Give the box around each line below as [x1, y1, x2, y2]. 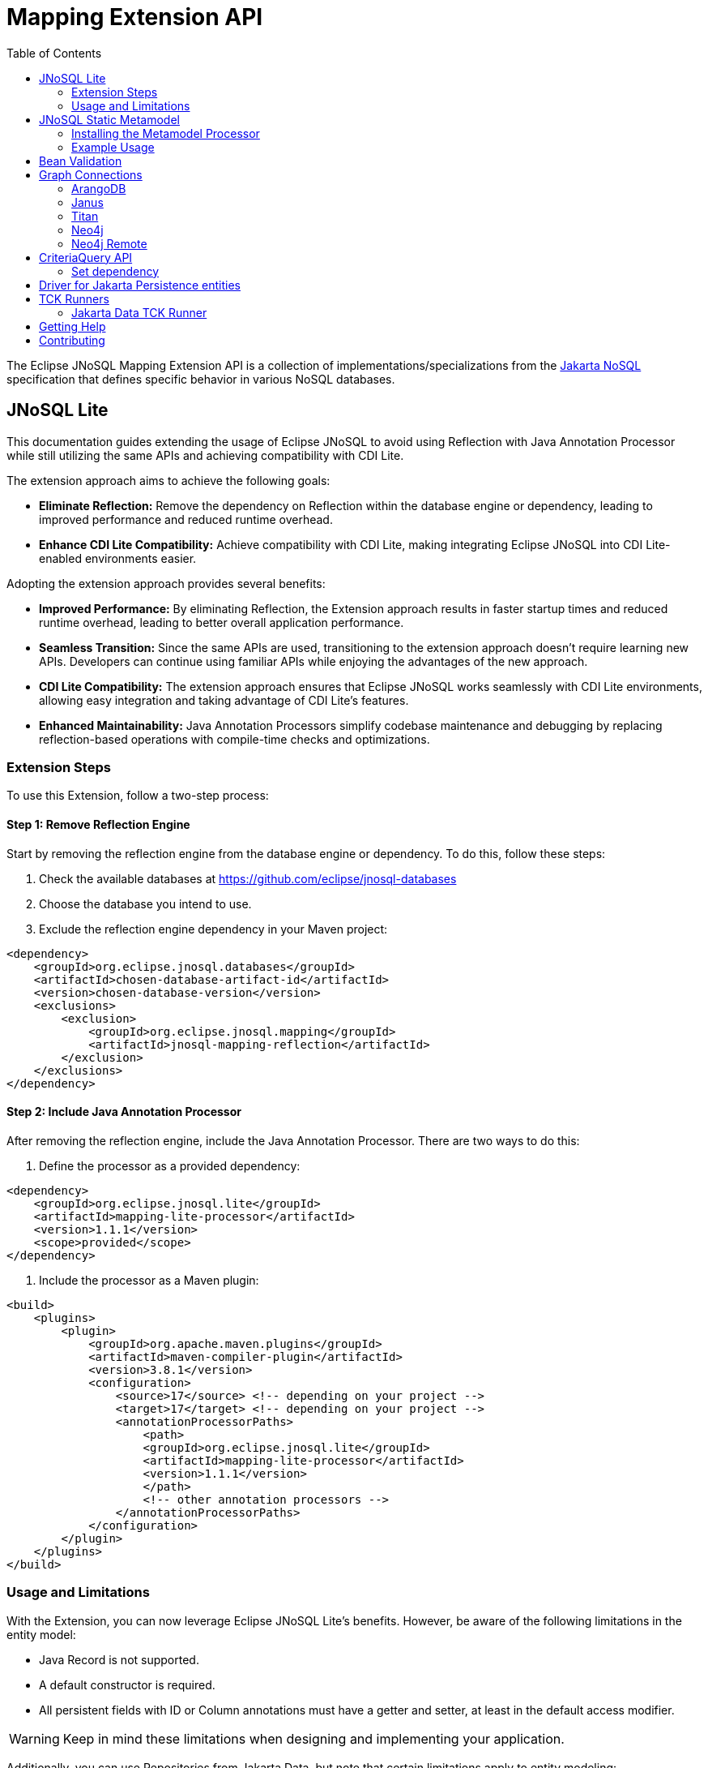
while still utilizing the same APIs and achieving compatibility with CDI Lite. [6, 448, 404, 462]
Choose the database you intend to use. [39, 896, 252, 911]
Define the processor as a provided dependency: [39, 1158, 301, 1173]
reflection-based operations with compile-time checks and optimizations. [39, 732, 430, 746]
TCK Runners [39, 291, 109, 306]
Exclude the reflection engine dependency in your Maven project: [39, 921, 388, 936]
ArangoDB [71, 181, 126, 195]
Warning [9, 1730, 60, 1747]
